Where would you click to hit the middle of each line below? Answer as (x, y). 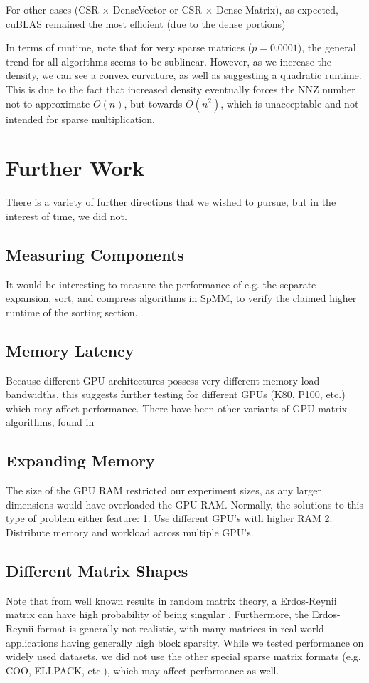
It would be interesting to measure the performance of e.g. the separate (161, 284)
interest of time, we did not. (66, 215)
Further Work (75, 168)
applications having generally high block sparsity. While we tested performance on (185, 642)
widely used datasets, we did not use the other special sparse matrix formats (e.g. (183, 656)
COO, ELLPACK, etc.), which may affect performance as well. (143, 670)
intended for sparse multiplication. (80, 119)
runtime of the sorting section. (72, 312)
